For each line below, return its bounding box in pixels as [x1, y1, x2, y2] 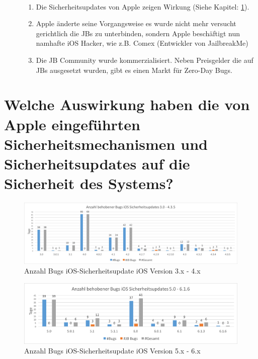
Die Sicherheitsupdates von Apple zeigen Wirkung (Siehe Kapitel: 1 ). [36, 1, 249, 12]
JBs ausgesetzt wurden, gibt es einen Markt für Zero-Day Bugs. [36, 64, 232, 75]
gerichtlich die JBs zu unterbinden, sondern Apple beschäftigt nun [36, 28, 240, 38]
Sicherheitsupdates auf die [4, 153, 190, 173]
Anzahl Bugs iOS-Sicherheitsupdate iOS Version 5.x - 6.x [24, 345, 201, 356]
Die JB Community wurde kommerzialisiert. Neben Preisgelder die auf [36, 54, 253, 65]
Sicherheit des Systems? [4, 173, 174, 194]
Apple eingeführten [4, 114, 141, 134]
